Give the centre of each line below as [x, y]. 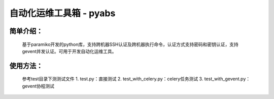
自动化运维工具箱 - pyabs [62, 13]
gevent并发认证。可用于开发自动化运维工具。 [69, 51]
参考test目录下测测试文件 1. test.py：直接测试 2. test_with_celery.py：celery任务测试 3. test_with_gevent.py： [136, 79]
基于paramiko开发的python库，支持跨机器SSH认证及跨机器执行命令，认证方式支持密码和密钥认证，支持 [130, 44]
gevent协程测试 [38, 86]
